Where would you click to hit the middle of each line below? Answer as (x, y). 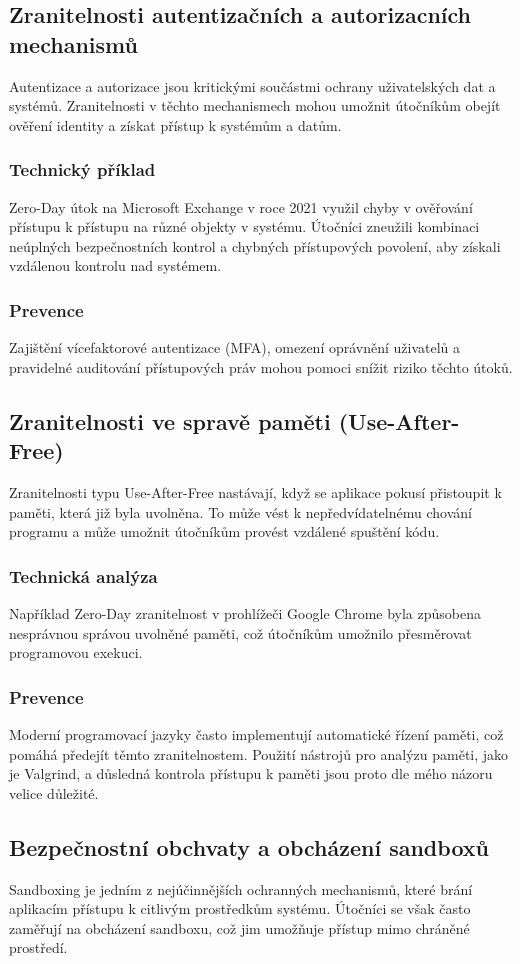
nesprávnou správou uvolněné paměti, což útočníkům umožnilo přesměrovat (240, 632)
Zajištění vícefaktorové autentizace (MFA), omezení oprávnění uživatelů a (235, 347)
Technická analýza (83, 575)
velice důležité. (54, 792)
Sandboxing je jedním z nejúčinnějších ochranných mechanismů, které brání (241, 888)
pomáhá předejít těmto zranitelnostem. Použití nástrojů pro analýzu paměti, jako (259, 753)
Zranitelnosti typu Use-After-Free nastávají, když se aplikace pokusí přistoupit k (255, 491)
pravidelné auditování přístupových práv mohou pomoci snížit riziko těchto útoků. (261, 366)
